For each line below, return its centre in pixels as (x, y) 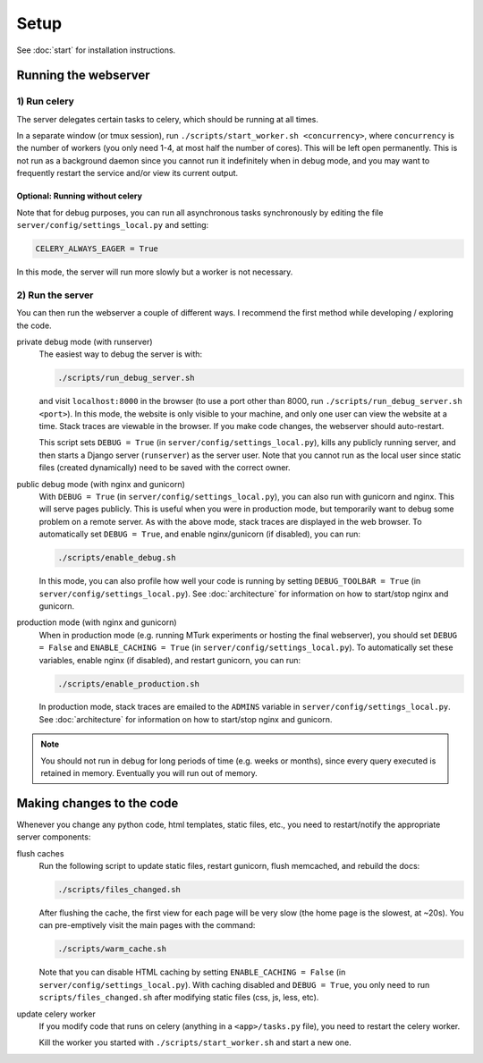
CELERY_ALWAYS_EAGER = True (97, 249)
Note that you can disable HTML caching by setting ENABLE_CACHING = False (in (192, 972)
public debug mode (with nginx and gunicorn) (101, 484)
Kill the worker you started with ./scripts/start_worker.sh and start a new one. (195, 1042)
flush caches (40, 853)
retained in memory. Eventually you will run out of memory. (149, 773)
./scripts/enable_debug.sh (117, 558)
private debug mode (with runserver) (85, 342)
